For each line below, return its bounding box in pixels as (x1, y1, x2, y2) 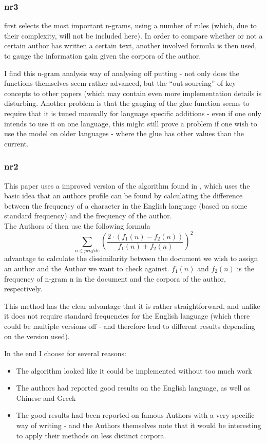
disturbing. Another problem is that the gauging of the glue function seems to (4, 98, 250, 108)
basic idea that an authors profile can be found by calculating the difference (4, 190, 243, 201)
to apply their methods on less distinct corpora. (16, 430, 166, 440)
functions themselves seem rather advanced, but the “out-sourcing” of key (4, 78, 236, 88)
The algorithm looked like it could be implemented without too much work (16, 365, 252, 376)
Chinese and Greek (16, 392, 76, 403)
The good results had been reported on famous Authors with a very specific (16, 410, 255, 420)
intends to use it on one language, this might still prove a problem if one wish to (4, 118, 257, 128)
